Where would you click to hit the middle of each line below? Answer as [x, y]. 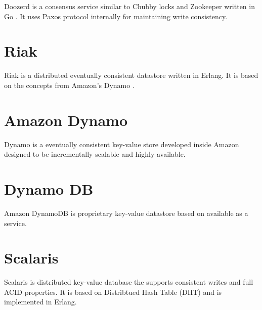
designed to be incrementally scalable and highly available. [95, 154]
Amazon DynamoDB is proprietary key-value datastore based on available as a [126, 213]
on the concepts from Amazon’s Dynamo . [69, 85]
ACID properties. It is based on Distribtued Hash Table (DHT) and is [113, 292]
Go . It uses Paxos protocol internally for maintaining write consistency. [116, 16]
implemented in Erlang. [40, 302]
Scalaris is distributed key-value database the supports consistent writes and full [129, 282]
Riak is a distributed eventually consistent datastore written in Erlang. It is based [131, 75]
